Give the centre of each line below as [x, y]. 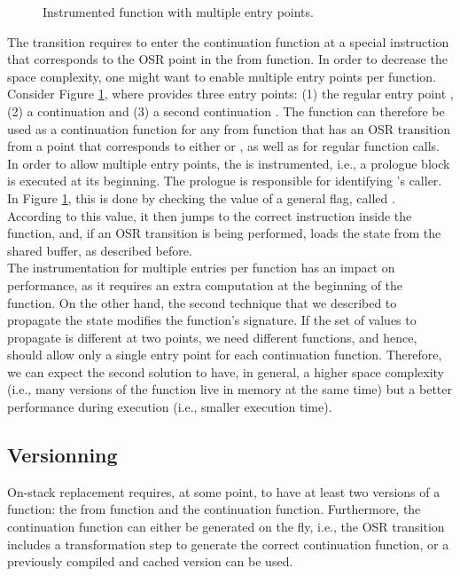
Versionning [62, 455]
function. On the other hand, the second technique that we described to [202, 302]
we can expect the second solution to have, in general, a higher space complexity [226, 371]
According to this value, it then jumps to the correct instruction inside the [210, 215]
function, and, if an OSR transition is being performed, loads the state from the [224, 233]
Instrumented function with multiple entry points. [178, 12]
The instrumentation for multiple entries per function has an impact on [201, 268]
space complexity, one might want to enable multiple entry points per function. [222, 76]
